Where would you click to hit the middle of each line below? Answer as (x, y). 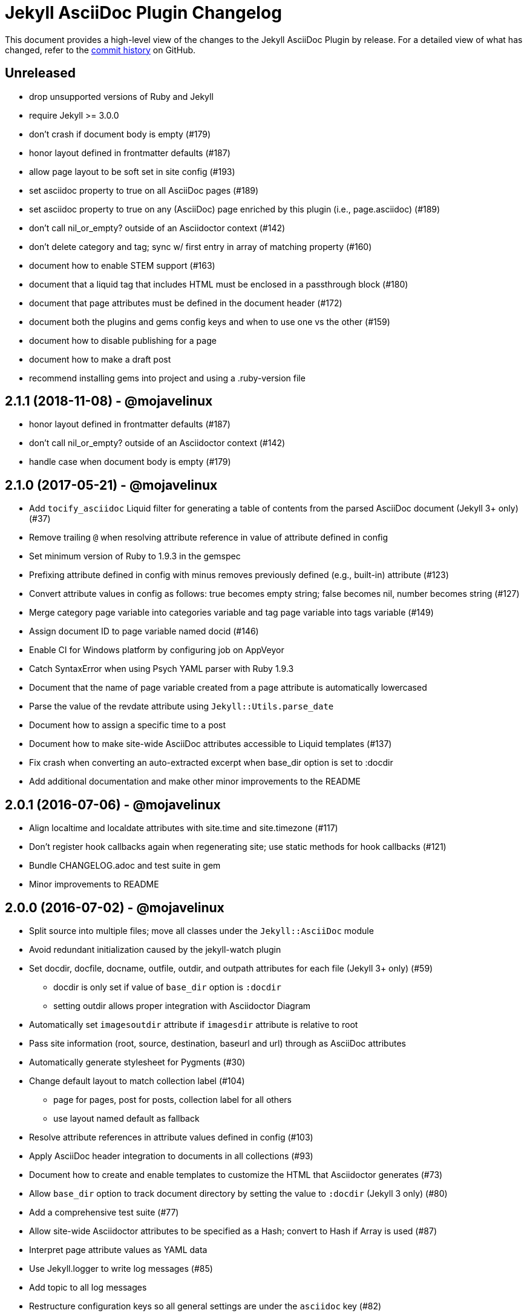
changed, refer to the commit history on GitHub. (100, 50)
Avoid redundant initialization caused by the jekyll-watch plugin (155, 949)
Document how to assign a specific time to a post (128, 725)
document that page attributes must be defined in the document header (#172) (186, 303)
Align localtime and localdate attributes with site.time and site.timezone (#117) (184, 828)
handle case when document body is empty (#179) (130, 462)
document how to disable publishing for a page (123, 340)
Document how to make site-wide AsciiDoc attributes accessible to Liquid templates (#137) (211, 744)
